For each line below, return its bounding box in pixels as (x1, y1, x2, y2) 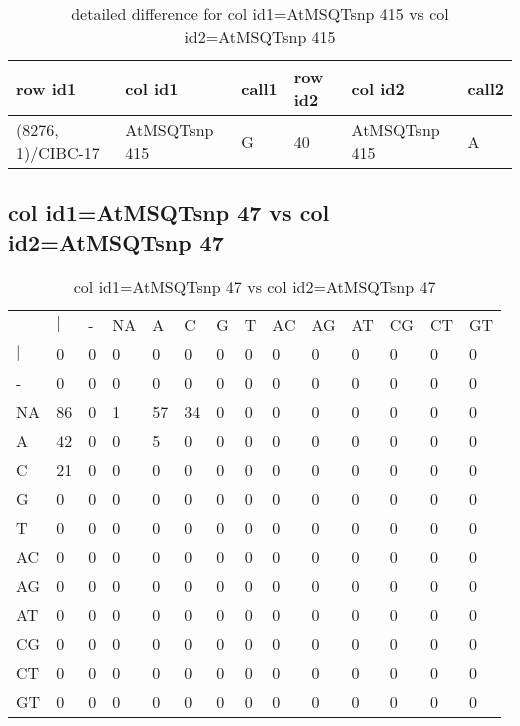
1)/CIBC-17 (16, 141, 100, 164)
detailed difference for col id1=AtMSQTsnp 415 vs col (71, 2, 449, 25)
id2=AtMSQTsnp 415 (184, 25, 336, 48)
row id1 (16, 76, 77, 100)
